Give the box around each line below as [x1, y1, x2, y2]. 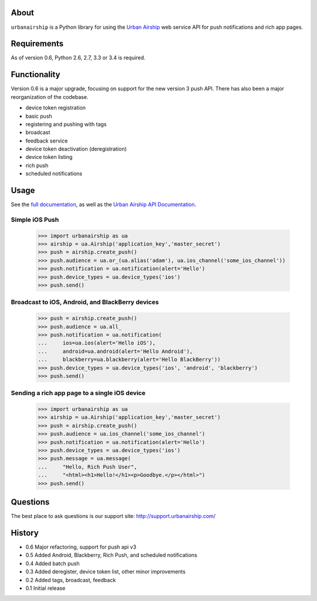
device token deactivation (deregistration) [25, 145, 127, 152]
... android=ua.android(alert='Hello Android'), [38, 348, 193, 354]
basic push [25, 112, 52, 119]
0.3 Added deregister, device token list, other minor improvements [25, 568, 186, 575]
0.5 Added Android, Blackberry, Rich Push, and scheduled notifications [25, 552, 198, 559]
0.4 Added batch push [25, 560, 80, 567]
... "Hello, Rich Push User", [38, 463, 137, 470]
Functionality [11, 69, 60, 79]
